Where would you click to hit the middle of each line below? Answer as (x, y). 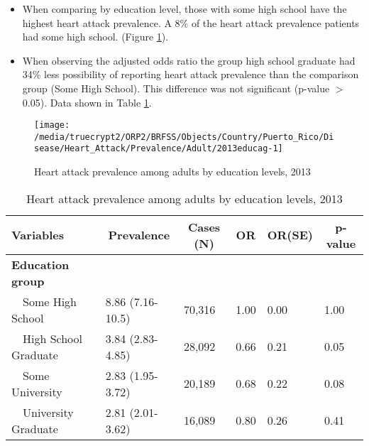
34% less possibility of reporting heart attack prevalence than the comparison (191, 74)
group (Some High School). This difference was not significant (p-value (176, 88)
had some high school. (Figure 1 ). (95, 37)
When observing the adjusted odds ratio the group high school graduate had (189, 60)
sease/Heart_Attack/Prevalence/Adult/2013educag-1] (159, 149)
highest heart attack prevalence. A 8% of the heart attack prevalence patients (191, 22)
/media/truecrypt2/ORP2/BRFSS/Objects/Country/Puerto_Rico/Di (184, 137)
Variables (38, 235)
